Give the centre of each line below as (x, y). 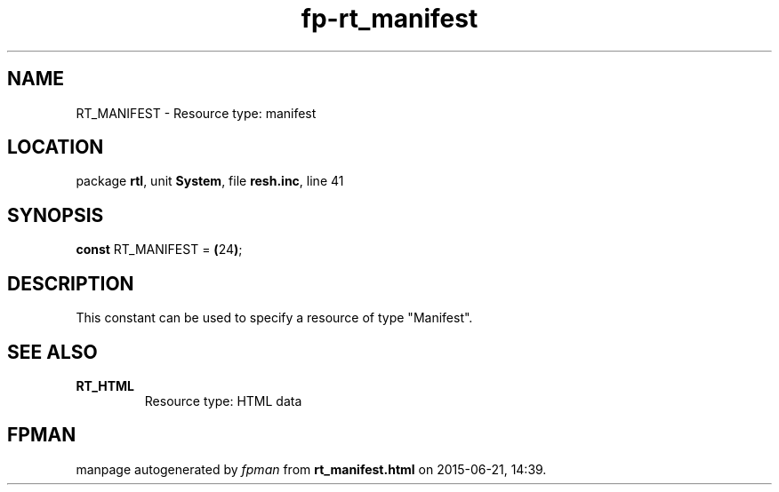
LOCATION (56, 147)
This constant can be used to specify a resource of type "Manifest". (274, 318)
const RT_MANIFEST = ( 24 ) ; (159, 250)
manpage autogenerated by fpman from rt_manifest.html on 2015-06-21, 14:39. (311, 469)
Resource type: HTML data (223, 401)
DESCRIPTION (71, 283)
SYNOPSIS (56, 215)
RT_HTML (105, 385)
